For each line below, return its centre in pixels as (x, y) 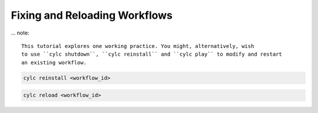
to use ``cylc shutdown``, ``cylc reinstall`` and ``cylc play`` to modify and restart (152, 54)
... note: (20, 33)
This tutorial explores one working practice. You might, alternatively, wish (138, 46)
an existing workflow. (54, 62)
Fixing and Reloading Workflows (92, 15)
